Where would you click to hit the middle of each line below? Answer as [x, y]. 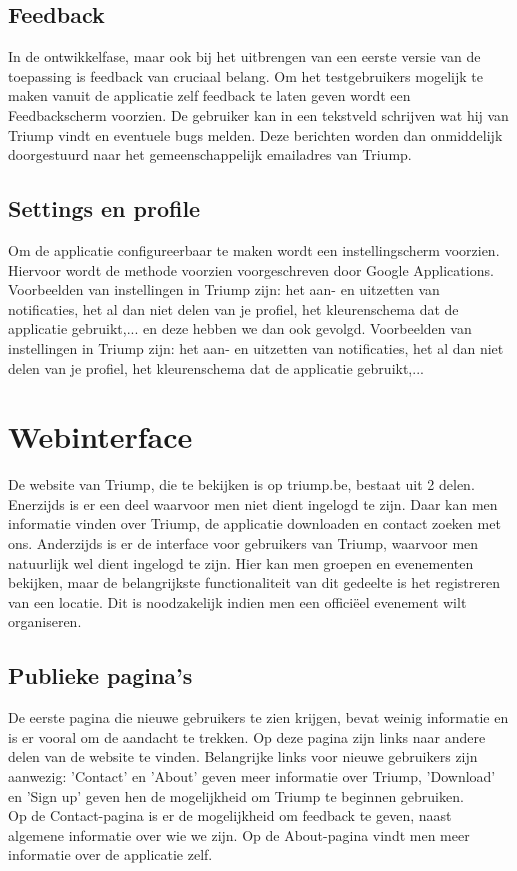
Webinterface [100, 436]
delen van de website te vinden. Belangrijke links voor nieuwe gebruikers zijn [243, 756]
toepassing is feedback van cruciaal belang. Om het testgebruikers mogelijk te [245, 75]
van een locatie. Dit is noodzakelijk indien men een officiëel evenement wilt [237, 601]
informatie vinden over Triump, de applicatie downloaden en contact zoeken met [254, 523]
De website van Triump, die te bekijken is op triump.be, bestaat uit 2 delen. [241, 484]
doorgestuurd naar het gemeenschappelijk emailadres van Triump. [210, 154]
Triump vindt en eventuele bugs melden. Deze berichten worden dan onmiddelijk [255, 134]
